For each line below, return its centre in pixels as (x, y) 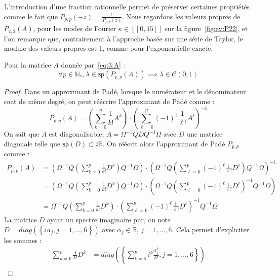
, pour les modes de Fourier (74, 28)
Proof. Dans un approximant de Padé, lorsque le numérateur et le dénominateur (125, 91)
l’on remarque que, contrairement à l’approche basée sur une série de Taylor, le (123, 38)
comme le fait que (31, 16)
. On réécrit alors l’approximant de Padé (164, 143)
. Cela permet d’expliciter (211, 229)
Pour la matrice (28, 64)
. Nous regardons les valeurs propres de (181, 16)
